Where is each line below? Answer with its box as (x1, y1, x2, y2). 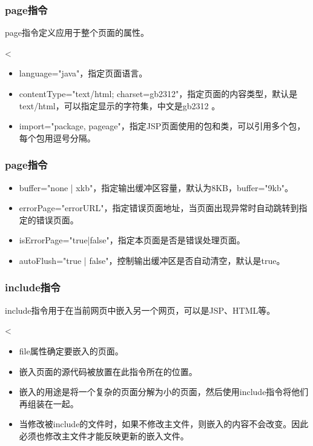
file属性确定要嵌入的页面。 (19, 344, 124, 357)
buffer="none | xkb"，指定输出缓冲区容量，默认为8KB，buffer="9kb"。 (19, 181, 293, 194)
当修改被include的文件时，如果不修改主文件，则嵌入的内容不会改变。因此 (19, 417, 309, 430)
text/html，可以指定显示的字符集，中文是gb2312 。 (19, 99, 220, 112)
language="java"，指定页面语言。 (19, 67, 148, 79)
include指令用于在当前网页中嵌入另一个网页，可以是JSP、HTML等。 (5, 303, 275, 316)
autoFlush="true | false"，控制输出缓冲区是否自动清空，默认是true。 (19, 254, 285, 266)
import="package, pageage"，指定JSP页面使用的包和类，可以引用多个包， (19, 120, 306, 132)
